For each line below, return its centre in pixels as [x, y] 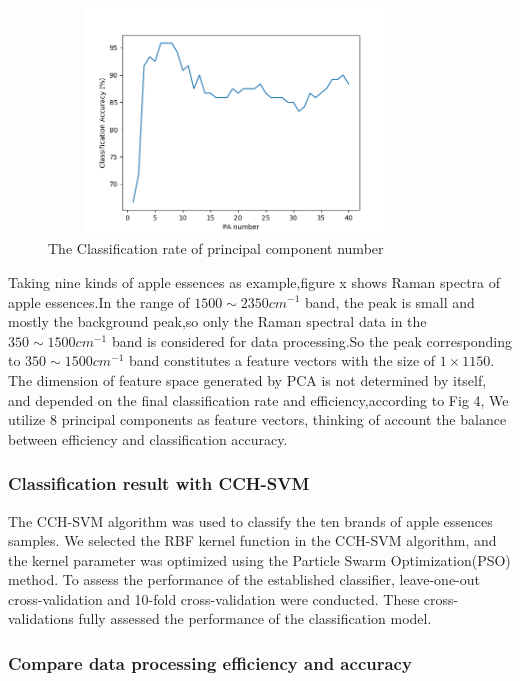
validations [41, 618]
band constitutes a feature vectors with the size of [282, 360]
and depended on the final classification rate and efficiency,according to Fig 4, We [258, 399]
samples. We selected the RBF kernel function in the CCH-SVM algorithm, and [252, 540]
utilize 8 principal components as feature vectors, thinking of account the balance [257, 419]
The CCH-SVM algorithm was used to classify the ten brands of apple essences [250, 520]
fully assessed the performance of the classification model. [255, 618]
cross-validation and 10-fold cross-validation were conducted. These [214, 598]
